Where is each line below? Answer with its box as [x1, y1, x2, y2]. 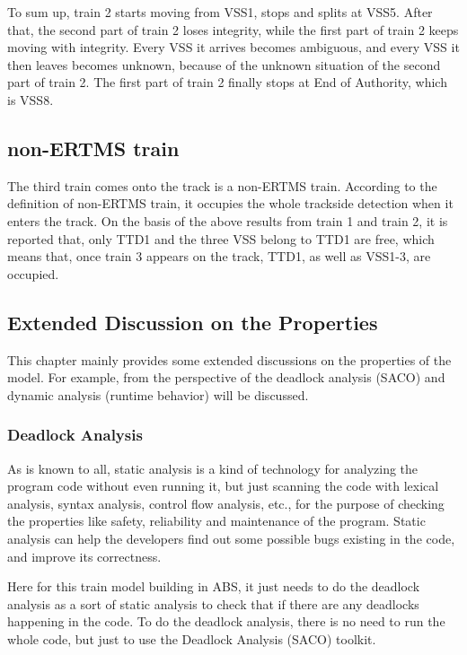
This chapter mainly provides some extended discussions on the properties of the [7, 350, 452, 369]
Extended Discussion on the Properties [7, 308, 378, 336]
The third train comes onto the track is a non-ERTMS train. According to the [7, 176, 437, 195]
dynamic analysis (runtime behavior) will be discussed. [7, 385, 309, 404]
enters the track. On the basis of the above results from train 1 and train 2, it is [7, 211, 448, 230]
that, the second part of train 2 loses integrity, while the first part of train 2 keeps [7, 20, 459, 39]
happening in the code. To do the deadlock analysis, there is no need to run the [7, 612, 445, 631]
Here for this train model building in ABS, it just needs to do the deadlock [7, 577, 420, 596]
